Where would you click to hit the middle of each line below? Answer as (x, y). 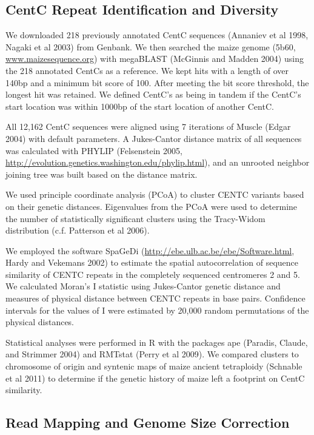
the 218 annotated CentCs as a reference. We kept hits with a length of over (147, 70)
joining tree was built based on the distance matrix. (102, 174)
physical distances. (40, 322)
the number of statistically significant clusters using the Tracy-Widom (135, 218)
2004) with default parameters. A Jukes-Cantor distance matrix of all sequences (154, 138)
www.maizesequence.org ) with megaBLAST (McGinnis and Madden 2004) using (155, 59)
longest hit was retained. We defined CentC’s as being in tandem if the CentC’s (153, 94)
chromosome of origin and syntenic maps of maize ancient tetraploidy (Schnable (154, 366)
